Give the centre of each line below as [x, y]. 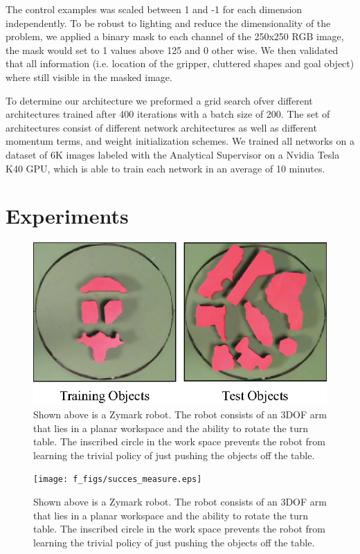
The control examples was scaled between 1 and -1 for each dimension [154, 9]
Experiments [67, 216]
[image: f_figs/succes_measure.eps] [118, 480]
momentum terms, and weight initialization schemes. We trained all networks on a [180, 141]
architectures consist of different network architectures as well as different [161, 127]
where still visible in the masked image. [89, 77]
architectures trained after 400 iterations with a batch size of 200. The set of [168, 114]
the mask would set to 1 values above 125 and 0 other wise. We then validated [172, 50]
